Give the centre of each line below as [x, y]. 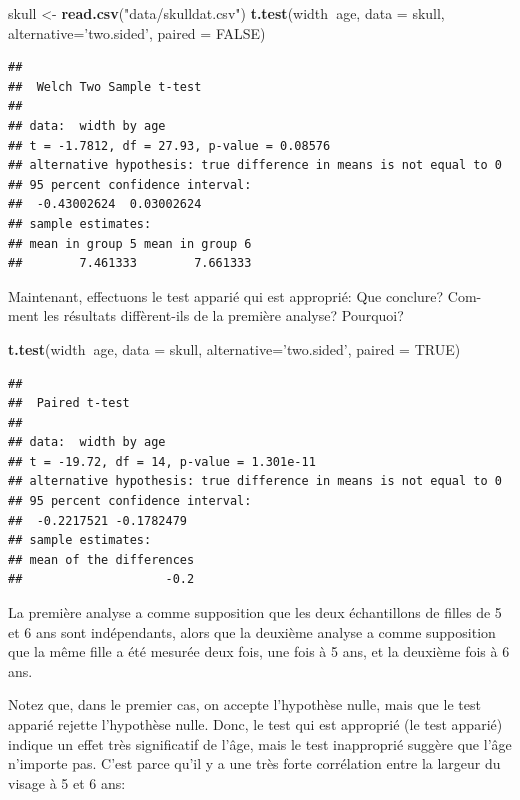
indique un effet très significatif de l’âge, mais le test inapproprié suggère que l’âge [260, 743]
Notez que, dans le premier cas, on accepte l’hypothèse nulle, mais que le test [244, 704]
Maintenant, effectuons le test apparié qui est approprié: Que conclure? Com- [245, 295]
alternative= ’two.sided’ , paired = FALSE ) [137, 32]
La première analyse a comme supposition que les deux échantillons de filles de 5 [255, 612]
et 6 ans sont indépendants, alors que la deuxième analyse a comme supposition [252, 631]
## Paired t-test [69, 403]
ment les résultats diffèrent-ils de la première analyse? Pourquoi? [206, 315]
